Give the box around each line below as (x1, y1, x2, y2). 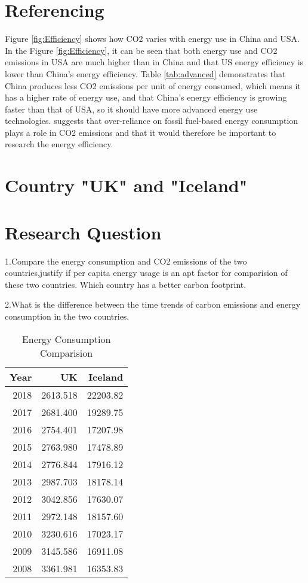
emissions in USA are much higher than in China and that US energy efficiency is (5, 56, 304, 68)
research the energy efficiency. (5, 138, 113, 150)
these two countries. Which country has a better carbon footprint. (5, 278, 247, 290)
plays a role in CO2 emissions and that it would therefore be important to (5, 126, 276, 138)
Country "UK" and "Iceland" (5, 173, 248, 198)
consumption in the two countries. (5, 309, 130, 322)
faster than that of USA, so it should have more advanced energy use (5, 102, 258, 115)
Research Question (5, 220, 162, 244)
